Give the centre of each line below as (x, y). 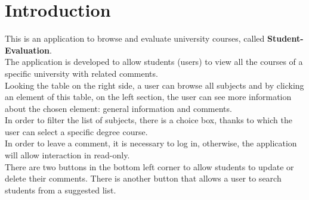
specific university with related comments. (81, 73)
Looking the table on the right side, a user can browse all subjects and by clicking (154, 85)
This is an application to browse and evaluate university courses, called (135, 38)
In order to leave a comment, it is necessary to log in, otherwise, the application (151, 143)
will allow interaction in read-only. (67, 155)
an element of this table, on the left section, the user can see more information (148, 97)
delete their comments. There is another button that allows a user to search (143, 178)
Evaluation (27, 50)
